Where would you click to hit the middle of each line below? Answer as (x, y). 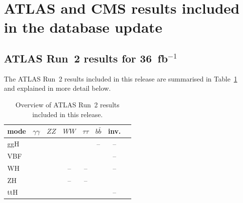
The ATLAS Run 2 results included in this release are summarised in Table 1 (121, 78)
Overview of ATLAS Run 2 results (67, 104)
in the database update (83, 27)
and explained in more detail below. (58, 88)
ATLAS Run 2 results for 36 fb (86, 58)
